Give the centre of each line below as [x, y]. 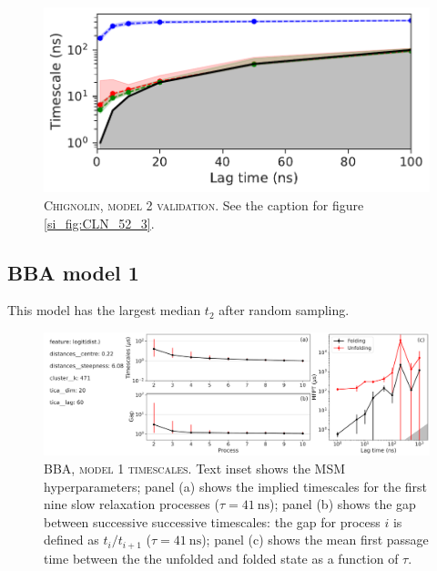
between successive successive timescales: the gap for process [212, 521]
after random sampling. [284, 310]
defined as [71, 540]
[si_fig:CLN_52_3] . [99, 223]
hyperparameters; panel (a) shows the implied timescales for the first [236, 486]
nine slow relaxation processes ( [132, 504]
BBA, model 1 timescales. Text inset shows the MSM [195, 468]
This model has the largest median [104, 310]
